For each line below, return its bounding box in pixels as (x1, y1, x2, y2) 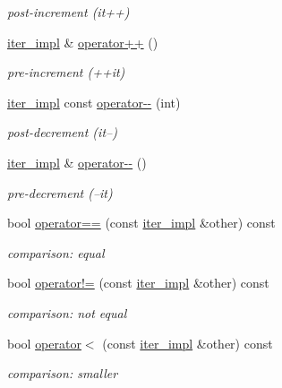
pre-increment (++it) (7, 63, 125, 82)
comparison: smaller (7, 364, 118, 383)
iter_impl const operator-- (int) (7, 92, 181, 111)
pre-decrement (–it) (7, 183, 113, 202)
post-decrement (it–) (7, 123, 117, 142)
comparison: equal (7, 243, 105, 262)
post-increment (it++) (7, 3, 130, 21)
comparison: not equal (7, 303, 127, 322)
